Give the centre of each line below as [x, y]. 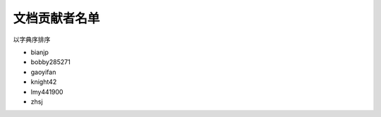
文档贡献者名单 [56, 18]
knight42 [44, 82]
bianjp [40, 52]
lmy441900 [47, 92]
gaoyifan [43, 72]
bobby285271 [50, 62]
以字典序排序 [32, 39]
